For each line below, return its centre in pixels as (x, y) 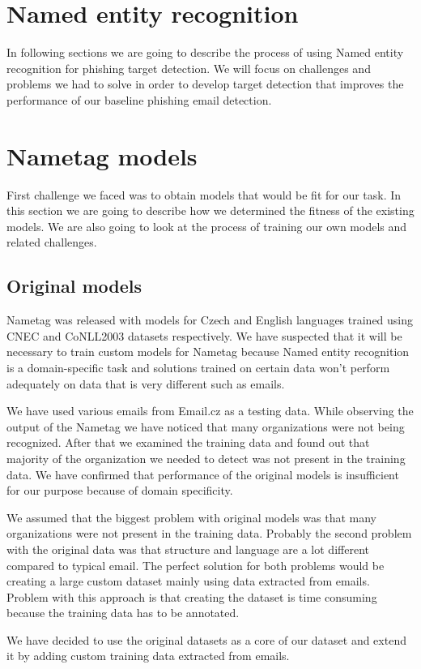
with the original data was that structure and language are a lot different (188, 549)
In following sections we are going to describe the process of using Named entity (205, 52)
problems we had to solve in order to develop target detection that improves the (205, 84)
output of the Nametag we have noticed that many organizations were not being (206, 426)
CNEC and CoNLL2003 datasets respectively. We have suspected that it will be (204, 335)
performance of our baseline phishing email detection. (139, 99)
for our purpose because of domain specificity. (120, 490)
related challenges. (52, 242)
